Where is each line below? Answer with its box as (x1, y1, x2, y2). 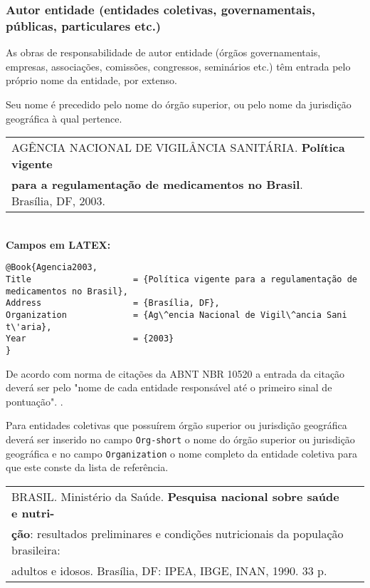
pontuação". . (6, 393, 63, 408)
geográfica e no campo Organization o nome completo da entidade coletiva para (6, 445, 357, 460)
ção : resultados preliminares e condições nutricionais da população (11, 525, 344, 542)
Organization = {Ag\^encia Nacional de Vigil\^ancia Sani (6, 309, 347, 320)
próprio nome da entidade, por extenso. (6, 73, 177, 88)
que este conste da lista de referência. (6, 460, 169, 475)
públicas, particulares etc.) (6, 16, 162, 34)
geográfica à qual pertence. (6, 110, 122, 125)
